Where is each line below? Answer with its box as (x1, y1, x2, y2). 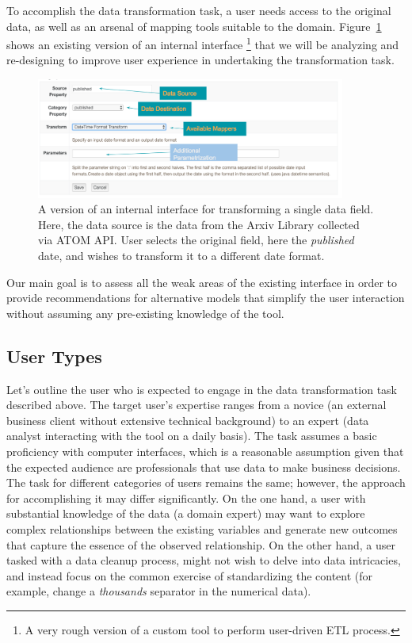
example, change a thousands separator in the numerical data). (6, 583, 311, 599)
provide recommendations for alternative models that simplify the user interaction (6, 289, 405, 306)
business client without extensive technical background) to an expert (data (6, 411, 369, 428)
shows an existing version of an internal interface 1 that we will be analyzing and (6, 34, 399, 52)
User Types (6, 343, 102, 368)
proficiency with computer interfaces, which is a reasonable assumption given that (6, 442, 404, 459)
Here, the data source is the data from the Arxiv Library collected (38, 216, 360, 232)
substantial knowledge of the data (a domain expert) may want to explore (6, 505, 365, 522)
